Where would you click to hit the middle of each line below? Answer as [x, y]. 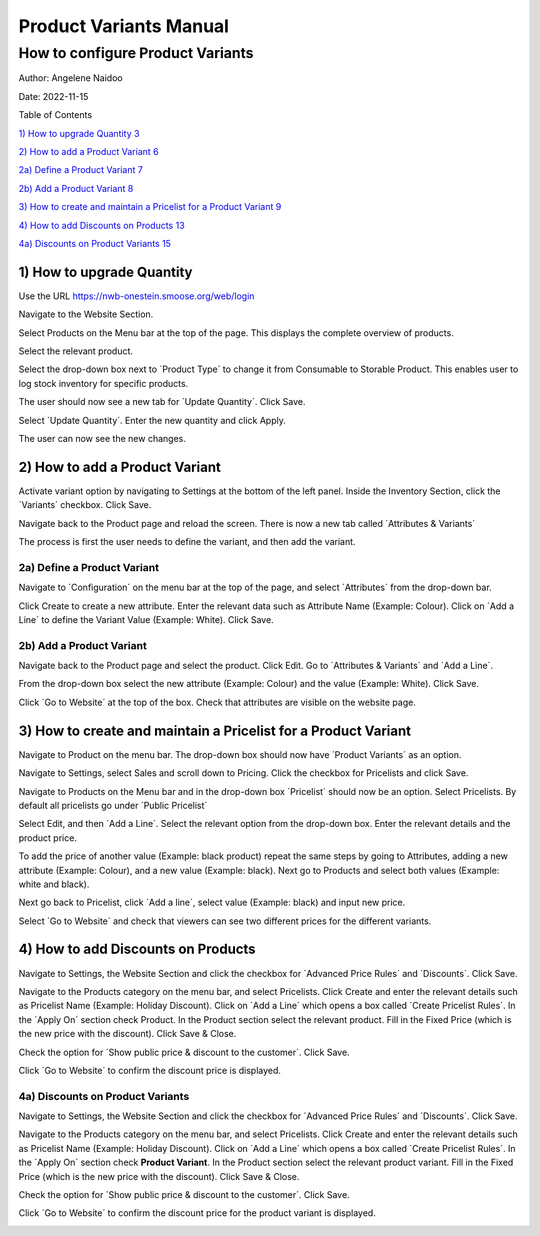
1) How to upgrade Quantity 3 [79, 133]
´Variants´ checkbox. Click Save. [85, 505]
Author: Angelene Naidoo [71, 78]
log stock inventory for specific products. [103, 383]
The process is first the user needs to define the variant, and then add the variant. [187, 542]
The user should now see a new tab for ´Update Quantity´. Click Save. [162, 402]
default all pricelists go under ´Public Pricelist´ [113, 805]
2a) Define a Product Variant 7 [81, 170]
